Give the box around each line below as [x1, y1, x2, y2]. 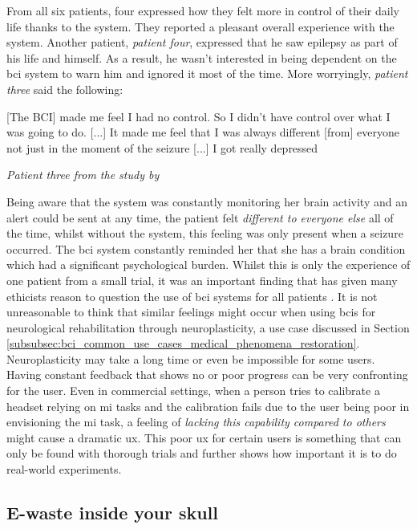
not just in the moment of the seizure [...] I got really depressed [6, 139, 318, 156]
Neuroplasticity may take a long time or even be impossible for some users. [6, 350, 375, 367]
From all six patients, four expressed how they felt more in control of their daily [6, 2, 399, 18]
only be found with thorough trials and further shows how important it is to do [6, 445, 397, 462]
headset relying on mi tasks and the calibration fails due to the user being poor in [6, 397, 410, 414]
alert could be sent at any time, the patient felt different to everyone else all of [6, 209, 394, 226]
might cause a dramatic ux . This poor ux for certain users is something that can [6, 429, 402, 446]
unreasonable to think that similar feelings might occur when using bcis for [6, 303, 376, 320]
